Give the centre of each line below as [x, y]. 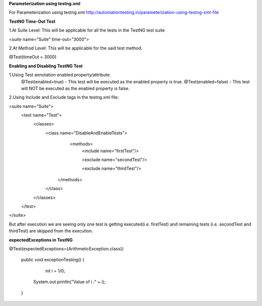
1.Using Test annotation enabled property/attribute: [60, 75]
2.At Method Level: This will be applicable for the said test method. [76, 48]
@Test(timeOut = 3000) [33, 57]
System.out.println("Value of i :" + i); [69, 282]
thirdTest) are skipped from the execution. [51, 231]
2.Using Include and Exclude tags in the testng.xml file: [64, 97]
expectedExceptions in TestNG [41, 240]
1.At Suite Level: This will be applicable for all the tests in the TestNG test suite [87, 30]
